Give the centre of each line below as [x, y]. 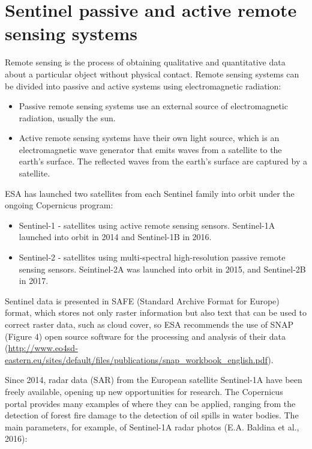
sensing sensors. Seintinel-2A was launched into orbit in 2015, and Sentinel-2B [162, 269]
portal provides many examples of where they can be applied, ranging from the [150, 403]
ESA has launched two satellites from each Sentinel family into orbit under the [150, 193]
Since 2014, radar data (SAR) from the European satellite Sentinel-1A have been [154, 380]
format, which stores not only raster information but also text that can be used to [156, 312]
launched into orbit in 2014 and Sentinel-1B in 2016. [115, 237]
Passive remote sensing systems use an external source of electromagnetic [153, 106]
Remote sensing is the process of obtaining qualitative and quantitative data [145, 62]
